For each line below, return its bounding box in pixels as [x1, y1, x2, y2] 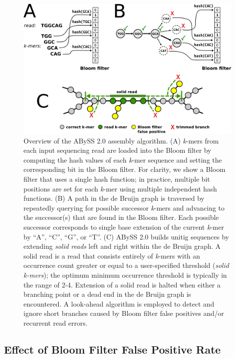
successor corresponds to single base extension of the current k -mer [23, 221, 224, 232]
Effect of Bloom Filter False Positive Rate [4, 341, 221, 357]
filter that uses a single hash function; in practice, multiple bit [23, 173, 210, 184]
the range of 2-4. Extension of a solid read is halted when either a [23, 279, 221, 289]
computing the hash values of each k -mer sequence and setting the [23, 154, 222, 165]
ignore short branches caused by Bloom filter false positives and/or [23, 308, 224, 318]
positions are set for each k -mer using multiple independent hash [23, 183, 217, 193]
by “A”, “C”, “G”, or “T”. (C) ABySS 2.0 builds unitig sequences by [23, 231, 229, 241]
